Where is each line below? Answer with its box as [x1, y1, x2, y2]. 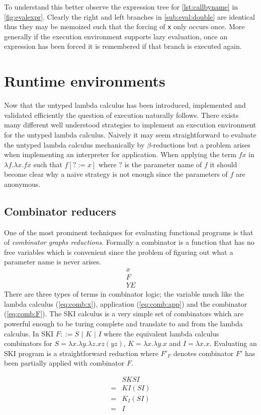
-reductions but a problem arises [150, 139, 250, 150]
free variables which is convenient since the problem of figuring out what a [4, 246, 233, 257]
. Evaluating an [209, 338, 257, 349]
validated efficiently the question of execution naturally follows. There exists [4, 109, 239, 120]
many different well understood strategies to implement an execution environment [4, 119, 256, 130]
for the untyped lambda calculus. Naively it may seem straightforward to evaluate [4, 129, 256, 140]
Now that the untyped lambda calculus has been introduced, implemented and [4, 100, 246, 110]
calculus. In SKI [4, 328, 54, 338]
